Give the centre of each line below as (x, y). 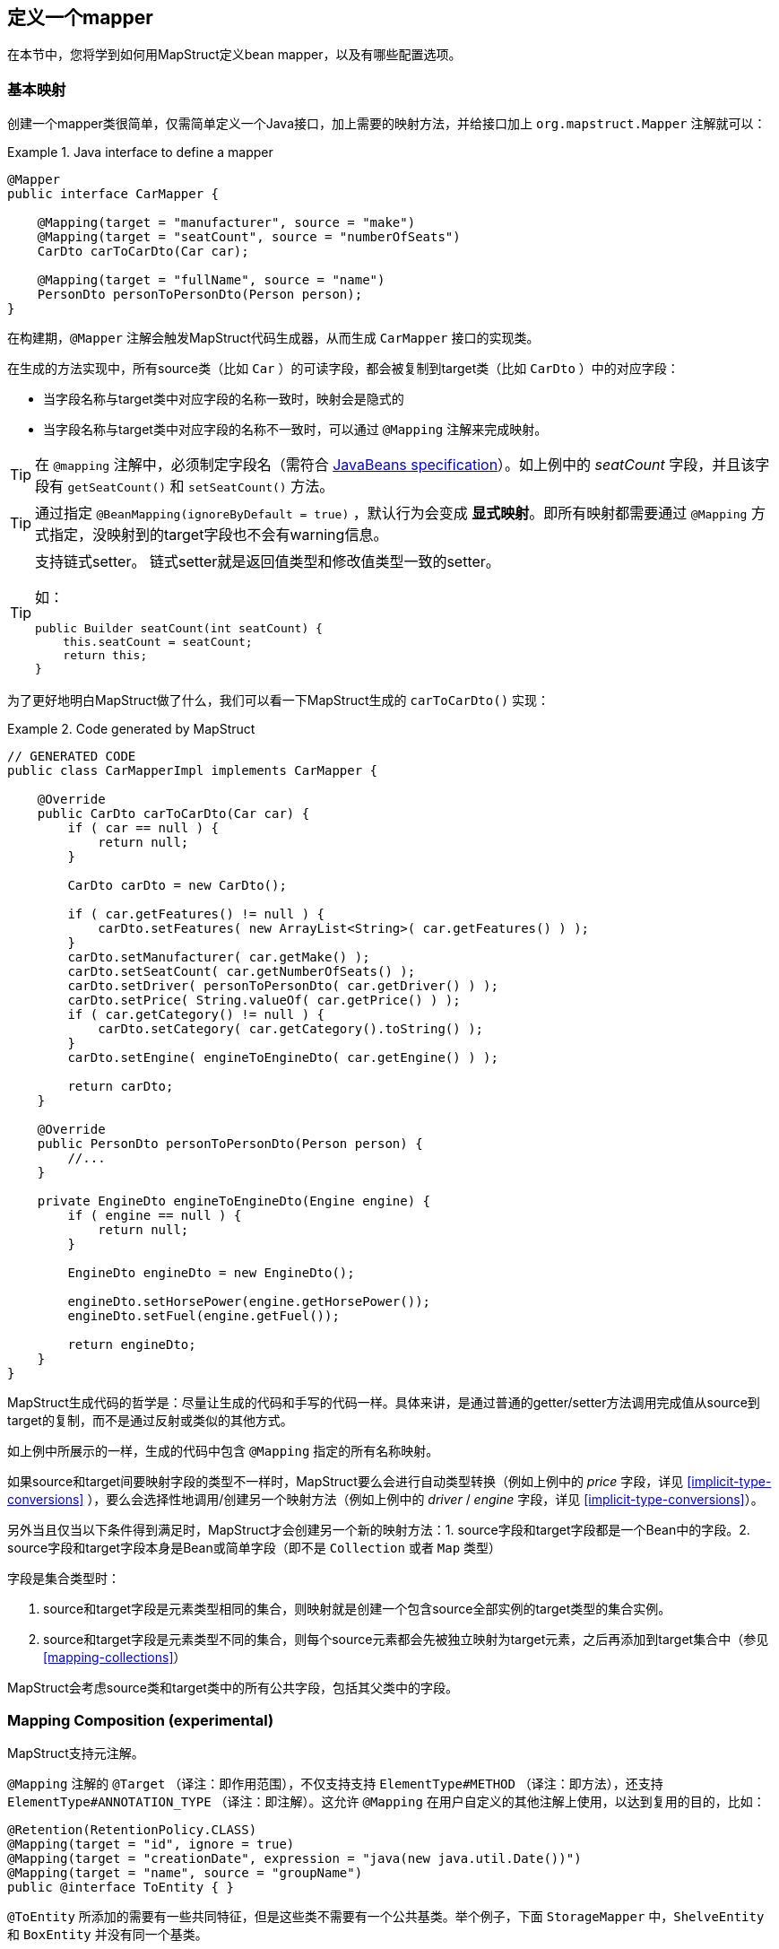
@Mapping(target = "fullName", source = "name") (211, 280)
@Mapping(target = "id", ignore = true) (151, 1844)
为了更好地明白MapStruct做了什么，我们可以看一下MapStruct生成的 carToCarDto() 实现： (278, 700)
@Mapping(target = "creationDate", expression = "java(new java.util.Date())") (294, 1858)
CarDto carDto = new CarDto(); (177, 886)
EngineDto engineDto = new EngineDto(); (211, 1273)
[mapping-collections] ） (115, 1658)
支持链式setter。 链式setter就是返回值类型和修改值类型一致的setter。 (268, 562)
